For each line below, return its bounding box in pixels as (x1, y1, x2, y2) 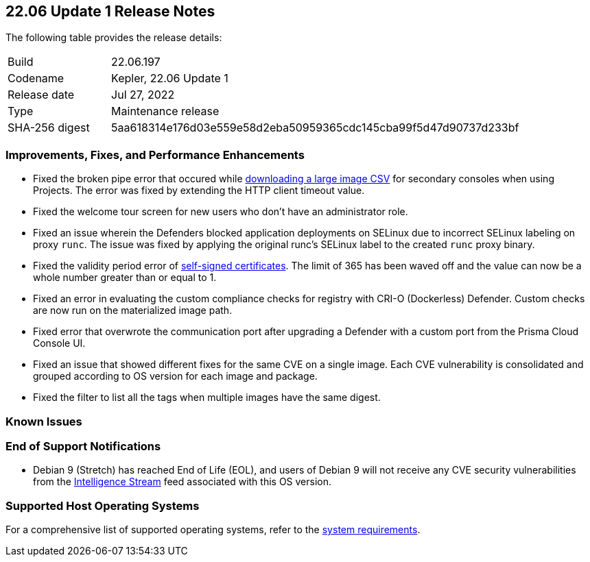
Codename (8, 71, 64, 86)
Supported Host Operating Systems (5, 498, 200, 513)
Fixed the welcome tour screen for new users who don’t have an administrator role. (33, 206, 408, 218)
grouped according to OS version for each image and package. (33, 370, 318, 382)
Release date (8, 88, 75, 102)
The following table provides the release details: (5, 32, 222, 44)
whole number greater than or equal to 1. (33, 271, 217, 284)
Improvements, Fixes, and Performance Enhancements (5, 147, 305, 162)
